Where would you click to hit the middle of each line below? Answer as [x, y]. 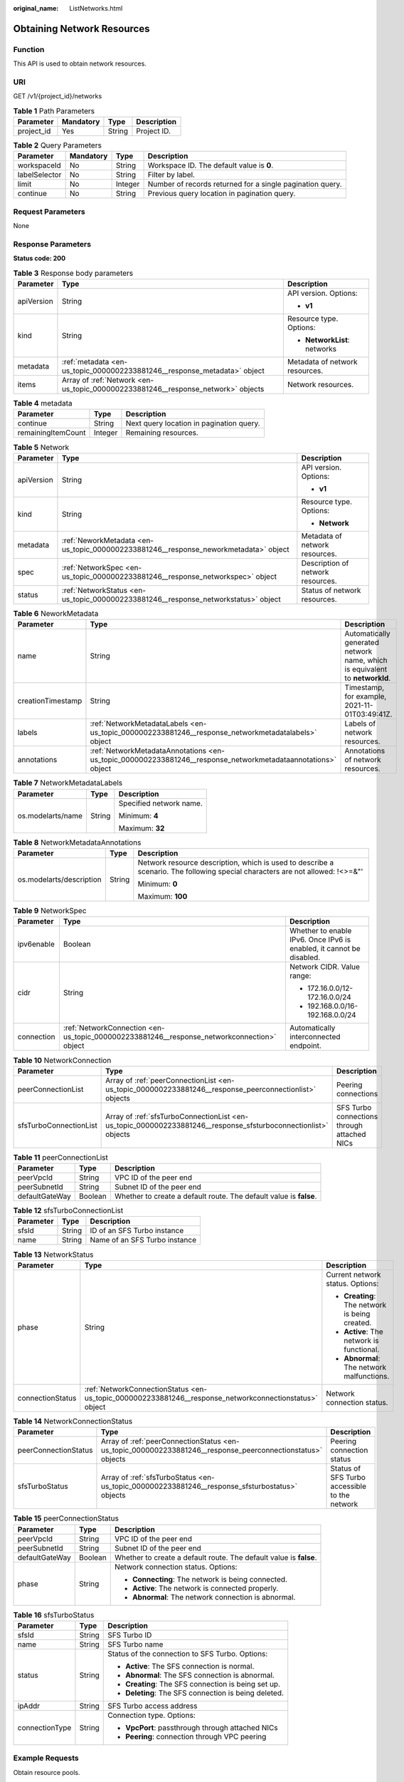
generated [362, 643]
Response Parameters [52, 244]
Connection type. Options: [151, 1715]
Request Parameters [49, 212]
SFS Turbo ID [130, 1634]
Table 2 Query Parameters [58, 145]
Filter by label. [171, 175]
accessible [348, 1486]
